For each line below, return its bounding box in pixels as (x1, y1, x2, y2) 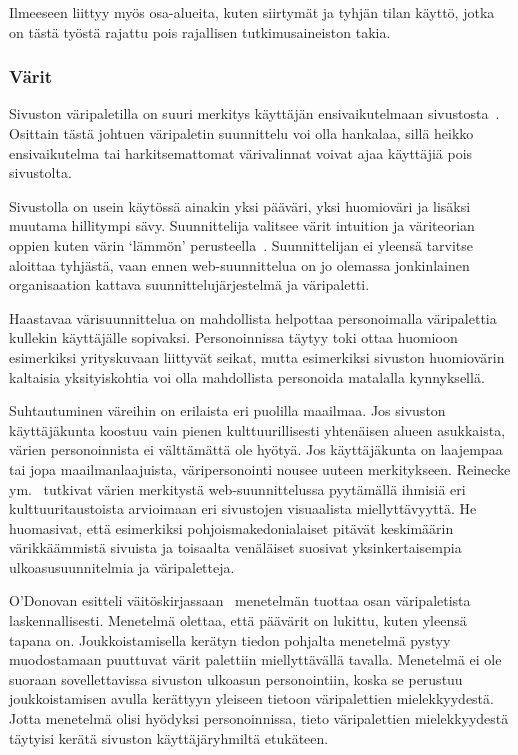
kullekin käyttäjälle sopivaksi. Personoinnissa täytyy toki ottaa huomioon (9, 327, 458, 348)
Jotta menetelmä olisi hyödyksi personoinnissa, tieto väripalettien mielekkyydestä (9, 708, 509, 729)
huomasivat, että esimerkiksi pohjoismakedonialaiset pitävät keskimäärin (9, 517, 454, 538)
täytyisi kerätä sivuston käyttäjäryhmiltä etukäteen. (9, 727, 329, 748)
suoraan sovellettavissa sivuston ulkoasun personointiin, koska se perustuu (9, 668, 463, 689)
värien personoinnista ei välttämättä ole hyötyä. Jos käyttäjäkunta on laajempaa (9, 439, 503, 460)
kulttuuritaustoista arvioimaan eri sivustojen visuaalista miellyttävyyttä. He (9, 498, 477, 519)
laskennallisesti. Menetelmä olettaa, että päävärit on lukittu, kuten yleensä (9, 610, 467, 631)
